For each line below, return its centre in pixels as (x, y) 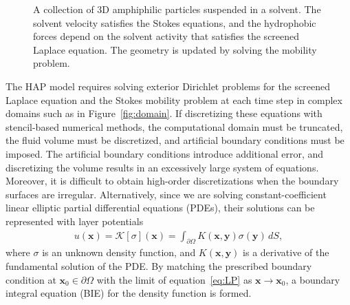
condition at (31, 279)
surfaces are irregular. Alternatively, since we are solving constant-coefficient (166, 194)
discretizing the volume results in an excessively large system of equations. (162, 167)
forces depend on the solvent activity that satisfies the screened (166, 36)
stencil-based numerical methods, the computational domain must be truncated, (174, 126)
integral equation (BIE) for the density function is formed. (129, 293)
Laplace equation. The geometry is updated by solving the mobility (175, 49)
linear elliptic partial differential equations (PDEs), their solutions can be (160, 208)
